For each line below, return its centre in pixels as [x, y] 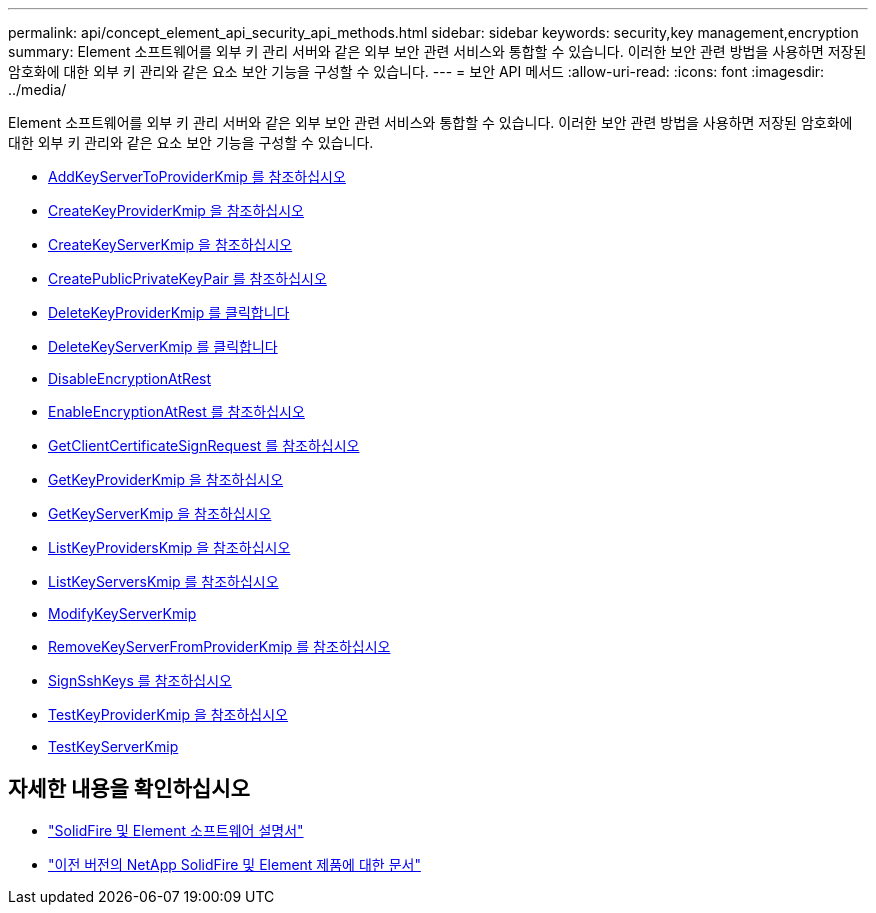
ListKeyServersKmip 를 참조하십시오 [163, 581]
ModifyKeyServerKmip [122, 613]
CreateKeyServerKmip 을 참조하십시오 [170, 244]
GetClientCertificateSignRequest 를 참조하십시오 [204, 445]
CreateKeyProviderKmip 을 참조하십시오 [176, 210]
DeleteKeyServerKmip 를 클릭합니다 [163, 346]
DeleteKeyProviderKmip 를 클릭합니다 [169, 312]
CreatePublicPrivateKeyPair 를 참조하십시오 [187, 278]
